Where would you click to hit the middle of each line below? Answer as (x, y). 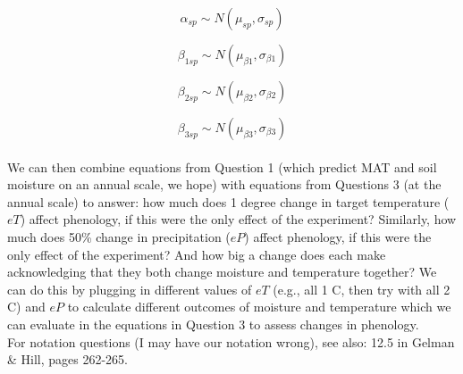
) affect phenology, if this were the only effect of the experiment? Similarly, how (238, 219)
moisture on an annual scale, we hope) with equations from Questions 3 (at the (224, 184)
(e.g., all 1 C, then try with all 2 (362, 289)
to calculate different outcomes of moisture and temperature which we (259, 307)
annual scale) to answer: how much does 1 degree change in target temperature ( (228, 201)
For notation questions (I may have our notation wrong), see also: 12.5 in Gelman (231, 341)
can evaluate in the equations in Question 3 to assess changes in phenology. (213, 324)
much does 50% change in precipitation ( (119, 236)
